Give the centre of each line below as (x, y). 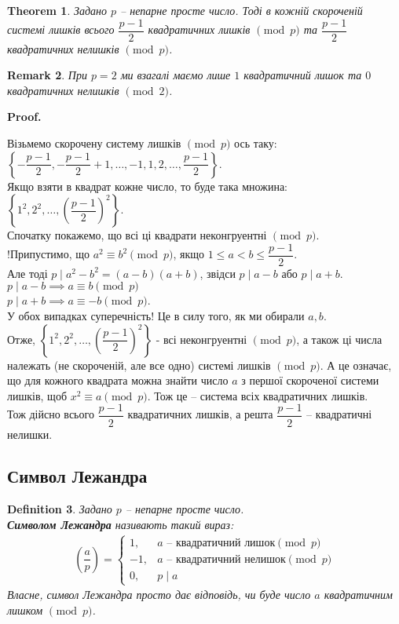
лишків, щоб (37, 395)
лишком (25, 609)
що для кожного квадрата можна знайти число (118, 380)
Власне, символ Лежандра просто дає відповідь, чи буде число (159, 595)
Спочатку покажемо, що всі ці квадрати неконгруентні (137, 235)
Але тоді (27, 273)
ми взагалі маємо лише (176, 75)
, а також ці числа (339, 339)
